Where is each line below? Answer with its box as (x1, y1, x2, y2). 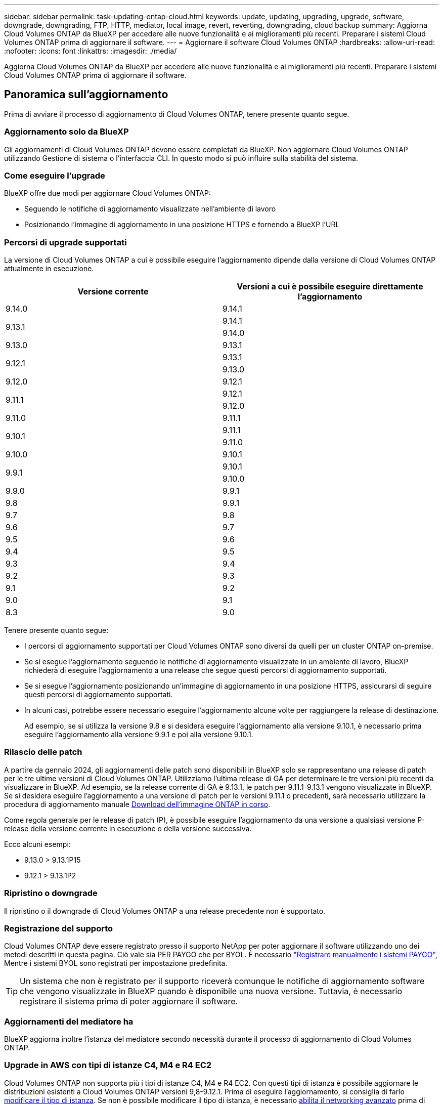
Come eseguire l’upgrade (4, 170, 105, 181)
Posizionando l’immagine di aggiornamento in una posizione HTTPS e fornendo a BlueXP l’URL (24, 220, 340, 229)
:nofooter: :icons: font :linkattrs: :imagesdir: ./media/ (4, 47, 177, 55)
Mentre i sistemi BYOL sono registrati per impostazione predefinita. (4, 959, 228, 968)
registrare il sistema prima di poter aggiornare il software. (20, 996, 238, 1007)
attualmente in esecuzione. (4, 264, 94, 273)
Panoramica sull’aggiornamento (4, 88, 168, 101)
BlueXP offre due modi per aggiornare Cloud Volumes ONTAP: (4, 189, 211, 198)
